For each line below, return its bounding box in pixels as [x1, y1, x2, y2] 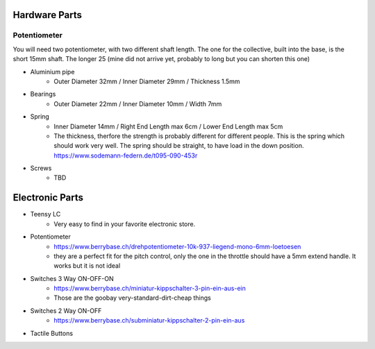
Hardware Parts [12, 9, 83, 21]
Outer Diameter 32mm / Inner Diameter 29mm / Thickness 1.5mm [53, 77, 240, 85]
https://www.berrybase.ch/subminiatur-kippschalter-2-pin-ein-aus [53, 316, 245, 325]
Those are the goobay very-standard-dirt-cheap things [53, 293, 211, 302]
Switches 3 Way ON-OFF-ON [30, 274, 114, 282]
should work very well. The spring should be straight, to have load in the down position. [53, 142, 304, 150]
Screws [30, 164, 52, 173]
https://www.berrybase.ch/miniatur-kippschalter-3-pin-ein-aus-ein [53, 284, 246, 293]
